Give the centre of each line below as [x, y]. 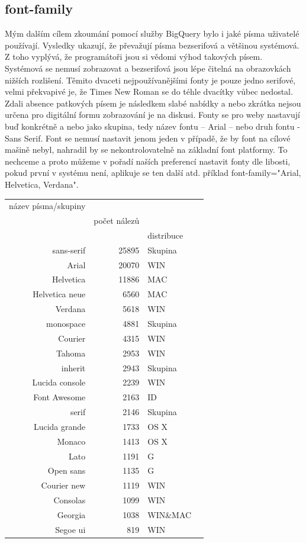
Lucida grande [59, 426]
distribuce [165, 235]
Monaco [71, 441]
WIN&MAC [170, 514]
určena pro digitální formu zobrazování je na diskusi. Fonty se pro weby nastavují [152, 115]
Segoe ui [70, 529]
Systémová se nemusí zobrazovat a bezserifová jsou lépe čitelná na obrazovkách [148, 68]
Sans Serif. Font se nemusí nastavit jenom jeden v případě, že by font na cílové [148, 138]
